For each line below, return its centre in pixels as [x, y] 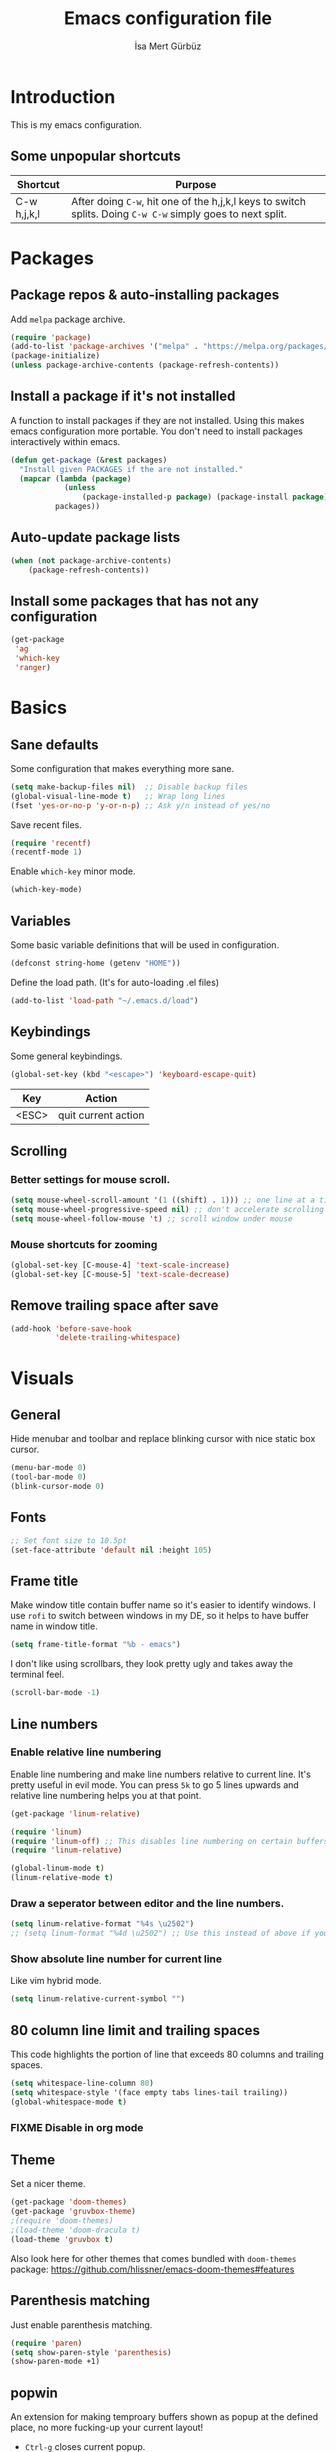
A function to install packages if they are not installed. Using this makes [157, 420]
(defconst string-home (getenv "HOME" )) [96, 963]
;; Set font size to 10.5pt [69, 1540]
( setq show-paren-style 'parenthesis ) [91, 2352]
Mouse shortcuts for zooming [84, 1244]
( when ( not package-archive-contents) [91, 560]
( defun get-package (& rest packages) [89, 460]
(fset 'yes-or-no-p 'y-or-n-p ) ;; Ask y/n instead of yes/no [140, 805]
